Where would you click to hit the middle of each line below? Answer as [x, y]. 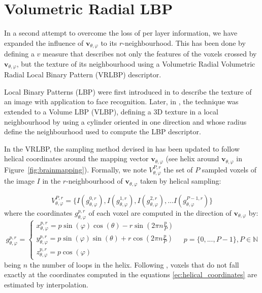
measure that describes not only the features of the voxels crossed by [150, 54]
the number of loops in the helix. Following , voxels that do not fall [134, 264]
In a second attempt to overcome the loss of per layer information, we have [121, 33]
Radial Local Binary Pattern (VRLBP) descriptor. [83, 75]
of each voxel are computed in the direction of [160, 212]
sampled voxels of [229, 169]
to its [109, 42]
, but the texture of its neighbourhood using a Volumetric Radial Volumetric [136, 63]
